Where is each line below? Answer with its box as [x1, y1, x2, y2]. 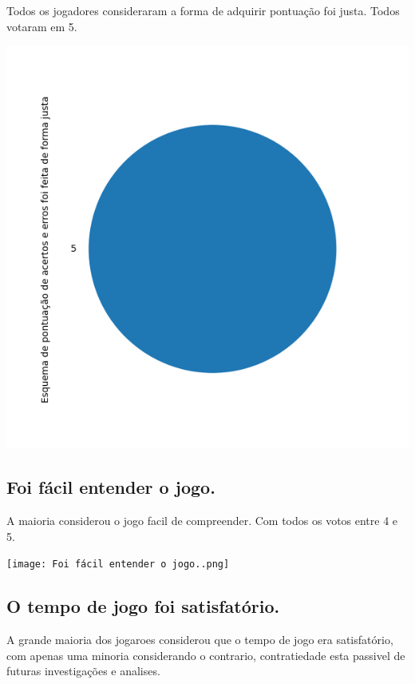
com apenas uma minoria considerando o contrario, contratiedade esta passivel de [6, 646, 405, 663]
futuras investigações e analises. [6, 662, 160, 679]
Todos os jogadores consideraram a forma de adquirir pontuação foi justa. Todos [6, 2, 400, 18]
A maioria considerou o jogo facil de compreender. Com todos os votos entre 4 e [6, 511, 398, 528]
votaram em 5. [6, 18, 77, 34]
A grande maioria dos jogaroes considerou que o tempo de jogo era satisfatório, [6, 631, 393, 648]
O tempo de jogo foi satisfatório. [6, 594, 280, 618]
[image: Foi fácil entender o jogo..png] [6, 559, 230, 571]
